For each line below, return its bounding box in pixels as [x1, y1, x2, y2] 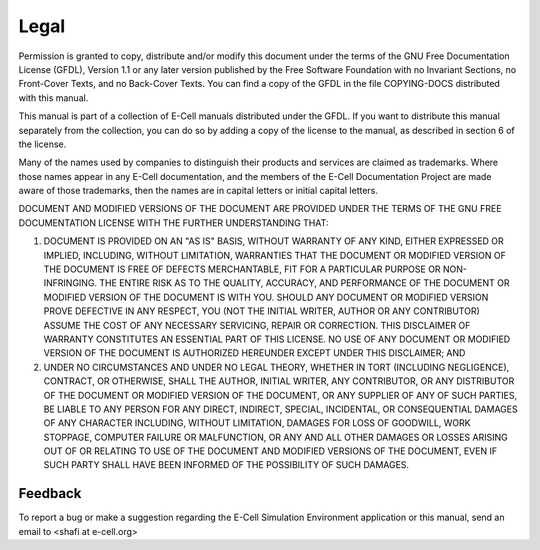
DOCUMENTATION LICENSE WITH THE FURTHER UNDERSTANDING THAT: [18, 216, 329, 229]
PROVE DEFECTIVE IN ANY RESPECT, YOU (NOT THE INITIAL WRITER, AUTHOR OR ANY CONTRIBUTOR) [43, 305, 480, 317]
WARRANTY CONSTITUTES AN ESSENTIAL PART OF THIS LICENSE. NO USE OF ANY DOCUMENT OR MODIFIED [43, 333, 511, 345]
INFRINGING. [43, 277, 98, 289]
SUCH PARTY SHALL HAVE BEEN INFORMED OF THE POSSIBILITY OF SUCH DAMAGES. [43, 459, 410, 471]
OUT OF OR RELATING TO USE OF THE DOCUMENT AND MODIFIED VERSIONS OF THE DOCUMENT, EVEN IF [43, 445, 498, 457]
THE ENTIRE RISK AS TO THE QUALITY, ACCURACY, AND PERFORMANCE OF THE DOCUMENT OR [99, 277, 510, 289]
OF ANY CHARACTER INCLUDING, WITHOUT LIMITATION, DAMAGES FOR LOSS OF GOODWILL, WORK [43, 417, 471, 429]
